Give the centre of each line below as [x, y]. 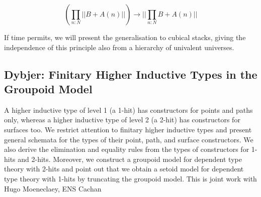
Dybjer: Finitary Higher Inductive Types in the [131, 74]
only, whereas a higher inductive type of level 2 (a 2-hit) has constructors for [122, 120]
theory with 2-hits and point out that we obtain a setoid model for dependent [124, 169]
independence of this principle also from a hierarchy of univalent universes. [119, 47]
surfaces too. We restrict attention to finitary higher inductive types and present [128, 129]
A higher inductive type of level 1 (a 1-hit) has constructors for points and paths [128, 110]
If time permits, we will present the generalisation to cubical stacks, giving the [125, 37]
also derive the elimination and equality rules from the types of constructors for [127, 149]
